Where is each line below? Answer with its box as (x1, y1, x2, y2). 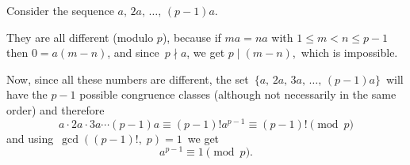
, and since (107, 44, 159, 61)
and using (6, 129, 54, 146)
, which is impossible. (292, 44, 398, 61)
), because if (162, 28, 221, 45)
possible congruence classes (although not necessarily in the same (79, 86, 397, 103)
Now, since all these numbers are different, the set (6, 70, 249, 87)
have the (6, 86, 48, 103)
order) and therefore (6, 101, 105, 118)
